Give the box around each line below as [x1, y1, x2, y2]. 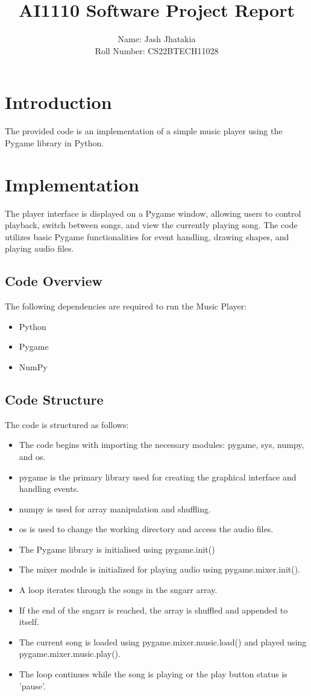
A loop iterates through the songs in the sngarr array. [19, 583, 218, 596]
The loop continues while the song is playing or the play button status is [19, 668, 287, 680]
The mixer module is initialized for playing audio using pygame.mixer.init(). [19, 563, 301, 576]
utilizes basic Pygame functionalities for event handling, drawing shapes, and [5, 230, 289, 243]
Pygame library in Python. [5, 136, 104, 149]
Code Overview [5, 272, 102, 290]
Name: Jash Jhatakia [118, 33, 196, 45]
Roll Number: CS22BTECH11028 [95, 44, 219, 57]
